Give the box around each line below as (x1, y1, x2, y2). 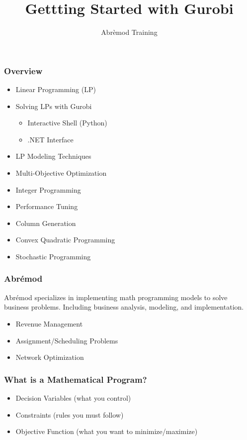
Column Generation (15, 218, 76, 228)
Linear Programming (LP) (15, 84, 96, 95)
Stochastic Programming (15, 251, 91, 261)
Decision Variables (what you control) (15, 392, 131, 403)
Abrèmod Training (101, 27, 158, 37)
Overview (4, 64, 43, 77)
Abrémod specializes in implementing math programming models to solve (4, 292, 228, 302)
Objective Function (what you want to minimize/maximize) (15, 426, 198, 437)
